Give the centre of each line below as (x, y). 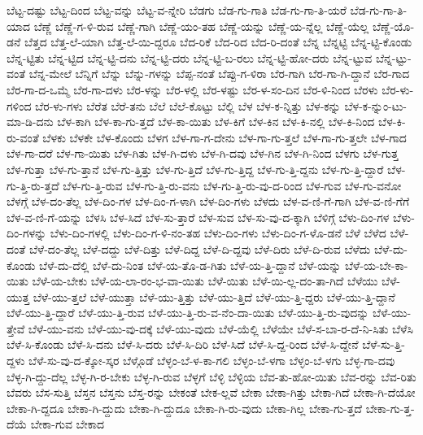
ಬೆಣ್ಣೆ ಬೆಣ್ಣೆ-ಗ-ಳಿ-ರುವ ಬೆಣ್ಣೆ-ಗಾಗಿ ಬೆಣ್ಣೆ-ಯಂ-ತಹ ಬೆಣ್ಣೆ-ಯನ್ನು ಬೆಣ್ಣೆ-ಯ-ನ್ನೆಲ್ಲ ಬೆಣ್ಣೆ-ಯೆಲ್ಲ (201, 26)
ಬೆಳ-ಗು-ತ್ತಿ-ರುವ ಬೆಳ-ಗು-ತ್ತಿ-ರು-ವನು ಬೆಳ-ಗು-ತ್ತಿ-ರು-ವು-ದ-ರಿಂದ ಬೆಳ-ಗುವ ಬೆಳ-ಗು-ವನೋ (232, 185)
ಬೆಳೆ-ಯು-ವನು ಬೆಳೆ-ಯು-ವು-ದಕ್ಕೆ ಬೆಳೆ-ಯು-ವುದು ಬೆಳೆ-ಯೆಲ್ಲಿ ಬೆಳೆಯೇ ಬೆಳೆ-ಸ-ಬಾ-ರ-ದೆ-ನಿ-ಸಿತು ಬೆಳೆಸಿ (220, 328)
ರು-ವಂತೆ (23, 137)
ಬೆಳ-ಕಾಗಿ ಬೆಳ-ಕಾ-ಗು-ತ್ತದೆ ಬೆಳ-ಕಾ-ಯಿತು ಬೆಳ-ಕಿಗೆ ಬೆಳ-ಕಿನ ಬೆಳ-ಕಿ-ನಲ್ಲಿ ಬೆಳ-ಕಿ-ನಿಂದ (216, 122)
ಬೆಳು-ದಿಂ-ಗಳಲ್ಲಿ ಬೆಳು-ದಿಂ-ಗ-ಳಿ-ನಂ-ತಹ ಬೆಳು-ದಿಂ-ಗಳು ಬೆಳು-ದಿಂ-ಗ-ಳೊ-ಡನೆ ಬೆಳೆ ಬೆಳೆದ (218, 233)
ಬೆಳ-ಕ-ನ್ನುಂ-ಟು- (376, 105)
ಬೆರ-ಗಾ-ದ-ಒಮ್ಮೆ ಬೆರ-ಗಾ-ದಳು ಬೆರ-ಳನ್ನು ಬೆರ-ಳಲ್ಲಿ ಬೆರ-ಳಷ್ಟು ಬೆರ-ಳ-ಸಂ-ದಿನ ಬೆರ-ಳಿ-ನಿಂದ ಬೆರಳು (192, 89)
